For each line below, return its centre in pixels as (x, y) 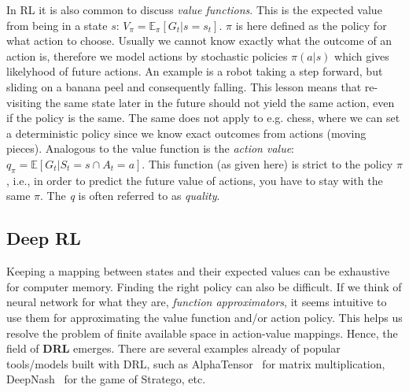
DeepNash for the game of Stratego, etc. (106, 379)
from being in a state (57, 25)
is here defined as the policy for (311, 25)
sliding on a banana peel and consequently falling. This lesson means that (184, 86)
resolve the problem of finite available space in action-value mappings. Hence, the (202, 333)
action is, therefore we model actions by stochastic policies (147, 55)
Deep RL (44, 238)
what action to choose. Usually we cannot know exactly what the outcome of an (199, 41)
